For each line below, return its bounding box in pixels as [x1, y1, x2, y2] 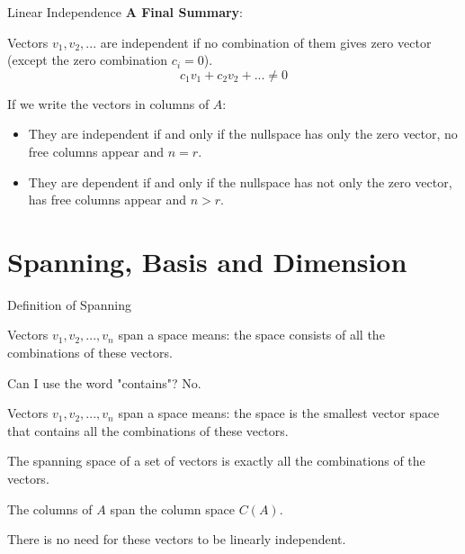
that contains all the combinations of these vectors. [7, 421, 289, 440]
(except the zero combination [7, 50, 168, 69]
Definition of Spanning [7, 295, 131, 313]
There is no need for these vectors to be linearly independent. [7, 530, 346, 549]
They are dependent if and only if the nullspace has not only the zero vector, [28, 172, 452, 191]
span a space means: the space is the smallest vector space [118, 404, 440, 422]
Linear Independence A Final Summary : [7, 3, 244, 21]
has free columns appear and [28, 190, 187, 209]
